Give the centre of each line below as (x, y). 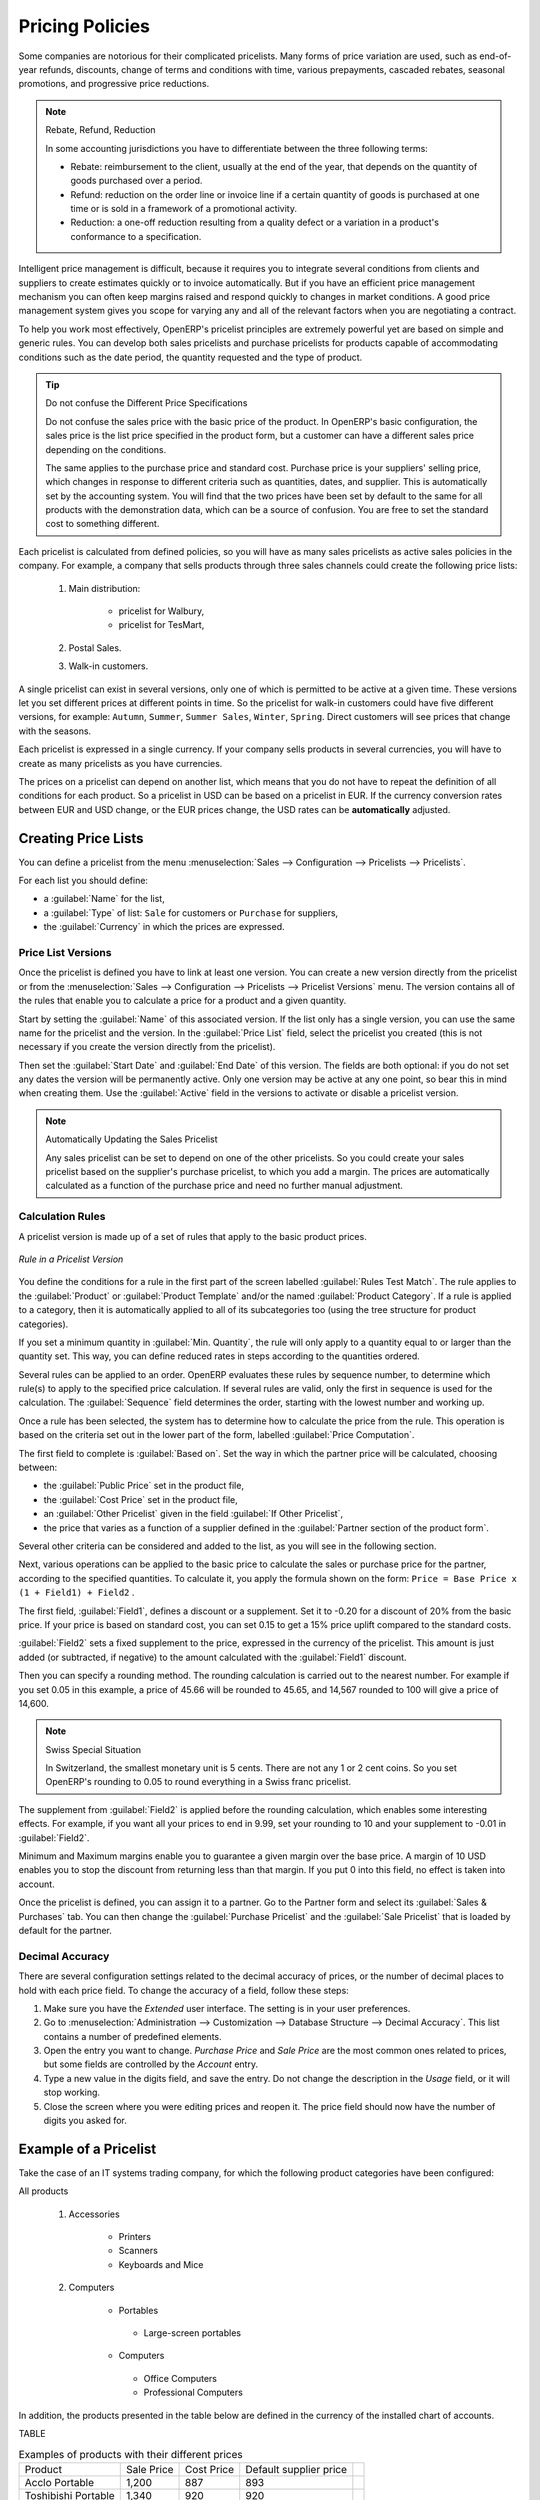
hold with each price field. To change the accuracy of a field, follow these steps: (183, 1990)
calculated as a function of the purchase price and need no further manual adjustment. (224, 1186)
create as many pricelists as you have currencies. (120, 763)
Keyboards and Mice (161, 2264)
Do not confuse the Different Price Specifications (146, 403)
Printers (135, 2237)
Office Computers (180, 2378)
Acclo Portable (59, 2482)
